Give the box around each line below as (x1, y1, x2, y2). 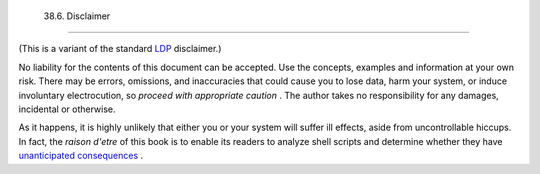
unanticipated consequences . (18, 150, 144, 162)
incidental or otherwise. (18, 103, 116, 115)
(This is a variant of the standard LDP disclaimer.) (18, 43, 222, 55)
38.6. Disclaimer (43, 10, 111, 22)
